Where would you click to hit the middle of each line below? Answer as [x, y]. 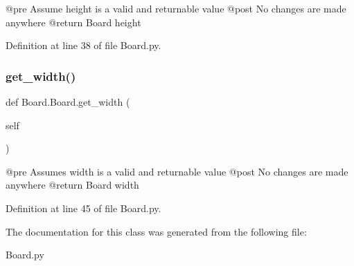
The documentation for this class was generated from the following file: [156, 231]
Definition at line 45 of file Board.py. [83, 208]
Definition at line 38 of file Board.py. [83, 45]
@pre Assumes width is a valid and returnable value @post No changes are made [177, 171]
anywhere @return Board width [72, 185]
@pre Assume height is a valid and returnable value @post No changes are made [176, 8]
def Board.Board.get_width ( [68, 102]
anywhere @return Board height [73, 22]
